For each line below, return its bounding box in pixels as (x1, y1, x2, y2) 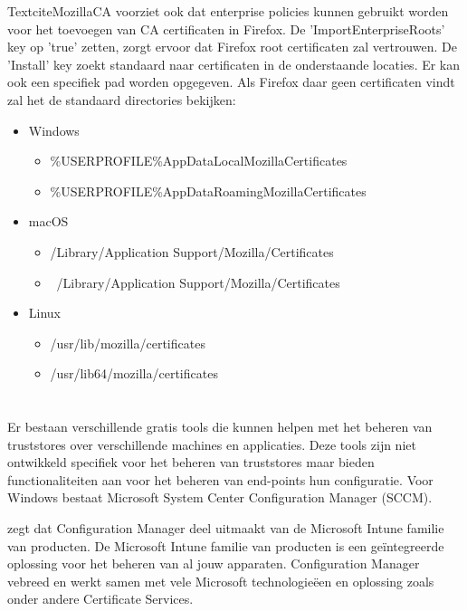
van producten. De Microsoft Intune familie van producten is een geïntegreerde (7, 536, 444, 555)
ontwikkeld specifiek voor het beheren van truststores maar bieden (7, 453, 375, 472)
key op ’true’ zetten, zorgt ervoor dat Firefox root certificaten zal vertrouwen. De (7, 37, 457, 56)
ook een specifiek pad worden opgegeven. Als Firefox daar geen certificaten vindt (7, 72, 455, 91)
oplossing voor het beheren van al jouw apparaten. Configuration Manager (7, 554, 420, 573)
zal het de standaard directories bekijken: (7, 90, 236, 109)
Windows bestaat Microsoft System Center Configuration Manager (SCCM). (7, 488, 433, 507)
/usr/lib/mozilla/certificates (50, 333, 205, 352)
